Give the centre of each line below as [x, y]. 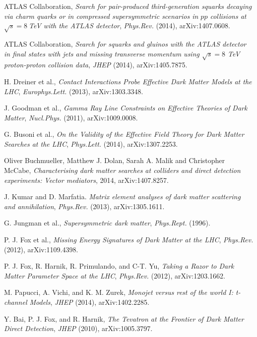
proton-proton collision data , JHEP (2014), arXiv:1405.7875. [96, 65]
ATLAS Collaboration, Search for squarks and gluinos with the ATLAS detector [125, 43]
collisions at [228, 16]
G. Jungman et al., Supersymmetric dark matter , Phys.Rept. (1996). [107, 223]
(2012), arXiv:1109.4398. [41, 249]
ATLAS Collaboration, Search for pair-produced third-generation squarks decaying [128, 6]
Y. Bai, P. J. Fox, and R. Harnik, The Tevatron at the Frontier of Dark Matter [124, 318]
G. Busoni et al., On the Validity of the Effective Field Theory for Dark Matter [124, 134]
